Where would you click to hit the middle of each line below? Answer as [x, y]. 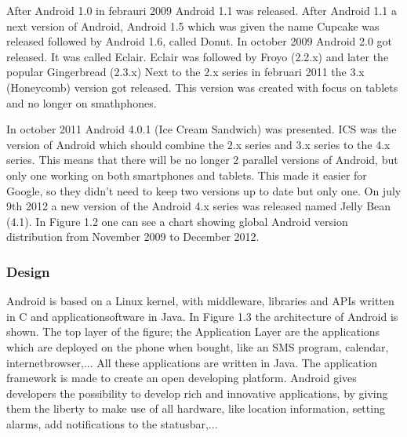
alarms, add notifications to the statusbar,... [112, 423]
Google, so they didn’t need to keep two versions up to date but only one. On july [204, 190]
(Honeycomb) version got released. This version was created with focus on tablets [202, 87]
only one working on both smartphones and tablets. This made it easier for [187, 175]
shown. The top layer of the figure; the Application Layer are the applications [193, 331]
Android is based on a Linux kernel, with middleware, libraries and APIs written [200, 301]
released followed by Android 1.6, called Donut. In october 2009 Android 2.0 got [200, 41]
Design [28, 271]
